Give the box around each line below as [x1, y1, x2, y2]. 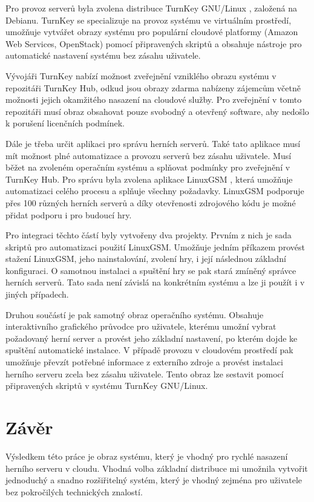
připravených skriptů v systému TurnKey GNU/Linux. [5, 379, 208, 392]
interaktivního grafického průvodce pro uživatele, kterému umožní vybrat [5, 320, 276, 333]
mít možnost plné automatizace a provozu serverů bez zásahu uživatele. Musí [5, 149, 292, 161]
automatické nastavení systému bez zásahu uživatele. [5, 49, 201, 62]
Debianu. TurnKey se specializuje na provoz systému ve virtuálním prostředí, [5, 13, 292, 26]
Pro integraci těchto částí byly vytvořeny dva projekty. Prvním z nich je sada [5, 229, 292, 241]
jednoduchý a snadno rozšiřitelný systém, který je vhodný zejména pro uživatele [5, 474, 303, 486]
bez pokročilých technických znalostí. [5, 485, 143, 498]
